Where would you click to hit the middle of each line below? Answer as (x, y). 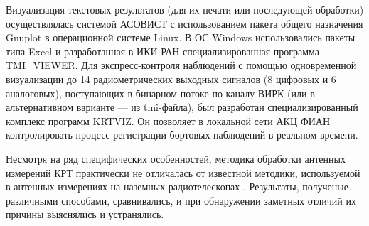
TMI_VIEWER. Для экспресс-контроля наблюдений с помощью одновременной (181, 65)
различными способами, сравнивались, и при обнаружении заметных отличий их (181, 200)
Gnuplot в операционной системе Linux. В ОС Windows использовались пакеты (181, 37)
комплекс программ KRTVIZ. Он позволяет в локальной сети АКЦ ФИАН (168, 120)
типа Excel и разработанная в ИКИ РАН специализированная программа (163, 51)
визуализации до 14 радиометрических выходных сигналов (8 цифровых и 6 (171, 79)
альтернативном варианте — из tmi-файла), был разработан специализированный (182, 107)
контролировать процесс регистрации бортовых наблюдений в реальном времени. (182, 135)
